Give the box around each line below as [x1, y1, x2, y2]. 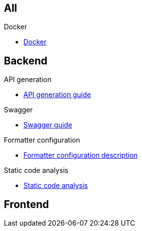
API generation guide [23, 90, 91, 99]
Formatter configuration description [23, 151, 138, 160]
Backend [4, 54, 47, 67]
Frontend [4, 198, 49, 210]
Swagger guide [23, 121, 72, 129]
